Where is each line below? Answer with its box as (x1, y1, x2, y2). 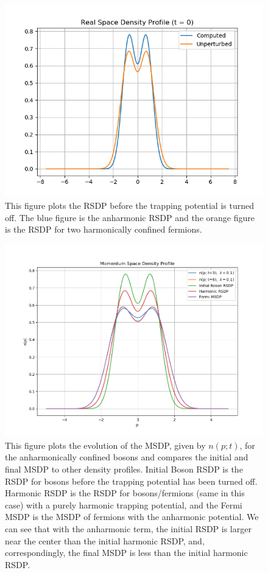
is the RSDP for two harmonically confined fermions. (5, 223, 202, 236)
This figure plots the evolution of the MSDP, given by (5, 438, 206, 451)
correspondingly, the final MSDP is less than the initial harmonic (5, 546, 248, 559)
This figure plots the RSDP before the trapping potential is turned (5, 199, 254, 211)
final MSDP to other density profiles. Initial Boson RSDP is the (5, 463, 243, 476)
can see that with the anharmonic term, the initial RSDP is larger (5, 522, 252, 535)
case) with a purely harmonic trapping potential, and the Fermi (5, 498, 242, 511)
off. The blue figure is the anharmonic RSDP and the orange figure (5, 211, 255, 223)
